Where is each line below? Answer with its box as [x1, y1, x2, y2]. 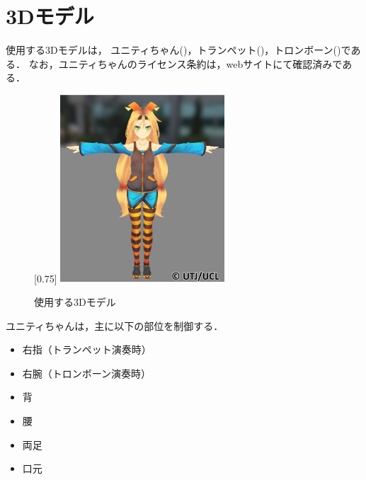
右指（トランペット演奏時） [22, 342, 151, 357]
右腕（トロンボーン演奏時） [22, 365, 151, 380]
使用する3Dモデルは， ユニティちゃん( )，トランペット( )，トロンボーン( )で [6, 42, 351, 57]
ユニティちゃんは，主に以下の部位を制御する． [6, 318, 224, 333]
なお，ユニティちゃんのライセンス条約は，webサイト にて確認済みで [28, 56, 343, 71]
